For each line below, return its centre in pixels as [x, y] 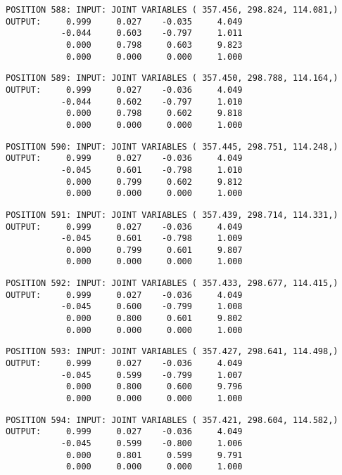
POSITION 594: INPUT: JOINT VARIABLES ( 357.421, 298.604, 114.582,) [172, 420]
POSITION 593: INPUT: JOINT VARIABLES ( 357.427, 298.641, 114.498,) [172, 352]
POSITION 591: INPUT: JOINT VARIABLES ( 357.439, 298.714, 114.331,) [172, 215]
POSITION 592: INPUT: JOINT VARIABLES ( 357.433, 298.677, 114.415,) [172, 284]
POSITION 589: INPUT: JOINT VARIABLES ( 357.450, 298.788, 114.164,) [172, 78]
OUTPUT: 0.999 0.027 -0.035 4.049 [124, 21]
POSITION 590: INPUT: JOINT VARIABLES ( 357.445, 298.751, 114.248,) [172, 147]
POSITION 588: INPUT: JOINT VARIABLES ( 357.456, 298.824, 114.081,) [172, 10]
